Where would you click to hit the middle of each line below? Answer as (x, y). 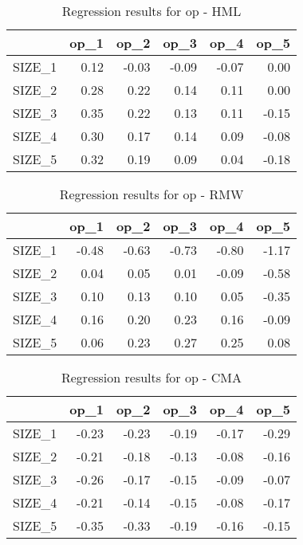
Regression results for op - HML (151, 11)
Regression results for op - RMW (151, 194)
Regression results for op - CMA (151, 377)
